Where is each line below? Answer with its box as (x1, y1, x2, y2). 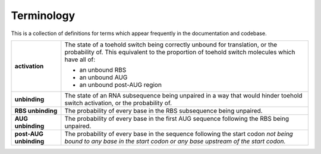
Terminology (11, 9, 75, 22)
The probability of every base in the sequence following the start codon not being (64, 130, 294, 138)
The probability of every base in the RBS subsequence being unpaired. (64, 106, 263, 115)
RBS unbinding (14, 106, 58, 115)
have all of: (64, 55, 95, 64)
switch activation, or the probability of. (64, 99, 172, 107)
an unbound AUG (79, 73, 128, 81)
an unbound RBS (79, 65, 127, 74)
